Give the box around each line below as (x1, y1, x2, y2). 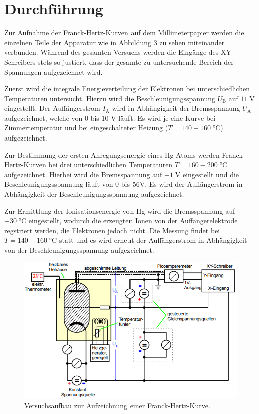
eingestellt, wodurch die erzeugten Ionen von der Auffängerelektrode (28, 215, 238, 226)
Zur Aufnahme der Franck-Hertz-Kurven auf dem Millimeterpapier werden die (4, 27, 244, 38)
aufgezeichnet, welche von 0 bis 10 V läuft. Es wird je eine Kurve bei (4, 112, 216, 123)
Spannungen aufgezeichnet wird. (4, 66, 103, 77)
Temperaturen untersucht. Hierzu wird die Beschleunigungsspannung (4, 93, 216, 103)
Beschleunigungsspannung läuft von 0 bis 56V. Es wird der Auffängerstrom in (4, 179, 243, 189)
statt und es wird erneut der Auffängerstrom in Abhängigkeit (59, 235, 247, 245)
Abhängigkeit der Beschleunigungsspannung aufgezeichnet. (4, 189, 184, 199)
